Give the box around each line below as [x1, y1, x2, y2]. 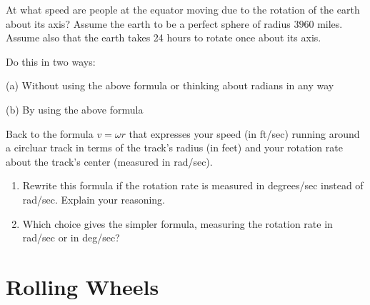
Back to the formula [6, 126, 94, 141]
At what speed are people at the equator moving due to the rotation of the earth [6, 2, 360, 16]
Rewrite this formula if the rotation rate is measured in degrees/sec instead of [22, 178, 364, 193]
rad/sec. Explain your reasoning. [22, 191, 166, 206]
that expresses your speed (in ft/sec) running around [129, 126, 360, 141]
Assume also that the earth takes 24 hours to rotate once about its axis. [6, 30, 321, 45]
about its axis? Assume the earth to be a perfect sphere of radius [6, 16, 291, 31]
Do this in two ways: [6, 54, 96, 69]
